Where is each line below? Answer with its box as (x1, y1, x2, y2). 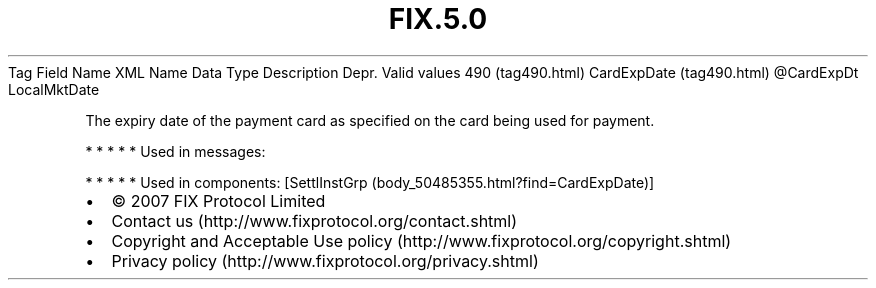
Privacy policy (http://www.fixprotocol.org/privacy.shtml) (111, 250, 539, 271)
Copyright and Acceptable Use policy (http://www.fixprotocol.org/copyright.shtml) (111, 230, 732, 251)
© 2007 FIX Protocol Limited (111, 190, 326, 211)
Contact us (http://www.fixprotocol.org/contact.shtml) (111, 210, 518, 231)
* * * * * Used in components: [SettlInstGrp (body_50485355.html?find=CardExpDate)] (85, 173, 655, 191)
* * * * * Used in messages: (85, 142, 266, 160)
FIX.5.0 (388, 2, 488, 36)
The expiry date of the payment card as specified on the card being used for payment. (85, 111, 655, 129)
